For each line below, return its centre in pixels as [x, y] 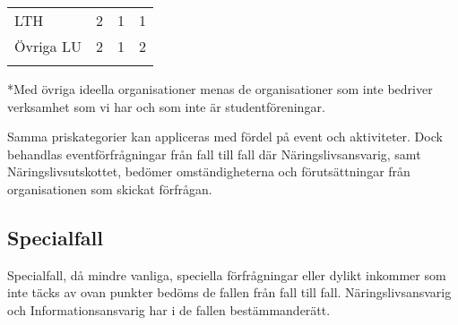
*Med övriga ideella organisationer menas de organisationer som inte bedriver [220, 89]
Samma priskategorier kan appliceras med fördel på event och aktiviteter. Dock [225, 137]
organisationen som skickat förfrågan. [110, 188]
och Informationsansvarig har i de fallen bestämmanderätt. [169, 309]
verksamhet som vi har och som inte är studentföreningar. [166, 106]
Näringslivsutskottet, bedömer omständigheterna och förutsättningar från [209, 171]
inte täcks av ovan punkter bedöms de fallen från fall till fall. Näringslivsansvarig [229, 292]
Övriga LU [48, 46]
